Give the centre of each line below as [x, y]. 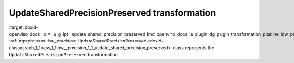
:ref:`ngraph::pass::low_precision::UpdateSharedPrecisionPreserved [78, 41]
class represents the [194, 48]
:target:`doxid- [24, 27]
